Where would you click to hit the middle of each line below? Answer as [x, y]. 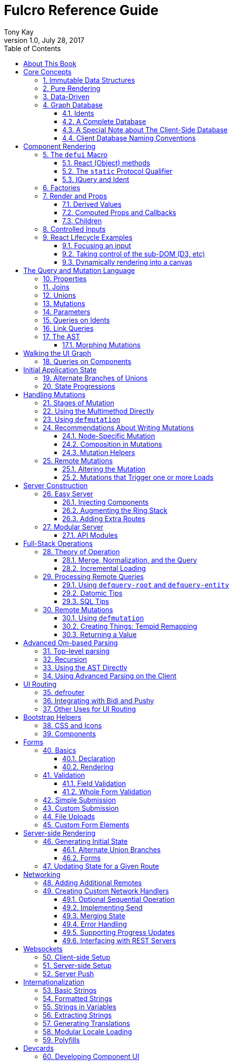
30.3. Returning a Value [100, 634]
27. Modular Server [73, 527]
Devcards [39, 1048]
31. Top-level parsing [76, 651]
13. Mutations [64, 303]
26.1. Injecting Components [105, 502]
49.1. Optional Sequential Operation [118, 899]
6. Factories [62, 187]
